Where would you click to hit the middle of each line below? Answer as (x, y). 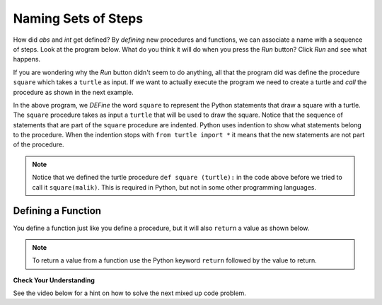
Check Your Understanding (54, 280)
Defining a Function (57, 211)
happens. (27, 59)
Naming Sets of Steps (78, 18)
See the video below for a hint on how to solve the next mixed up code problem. (130, 293)
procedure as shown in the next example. (73, 92)
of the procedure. (39, 144)
